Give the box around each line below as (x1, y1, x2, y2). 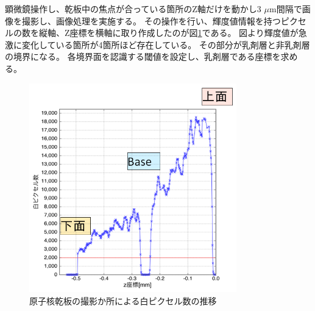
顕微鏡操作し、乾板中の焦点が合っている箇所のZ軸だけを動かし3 (5, 2, 261, 15)
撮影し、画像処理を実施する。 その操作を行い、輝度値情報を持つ (21, 14, 281, 27)
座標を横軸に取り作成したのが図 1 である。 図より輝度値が (69, 26, 299, 39)
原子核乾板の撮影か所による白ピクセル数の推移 (29, 294, 217, 307)
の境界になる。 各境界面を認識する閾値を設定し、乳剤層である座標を (5, 50, 281, 63)
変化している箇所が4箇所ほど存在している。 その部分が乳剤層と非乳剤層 (21, 38, 310, 51)
